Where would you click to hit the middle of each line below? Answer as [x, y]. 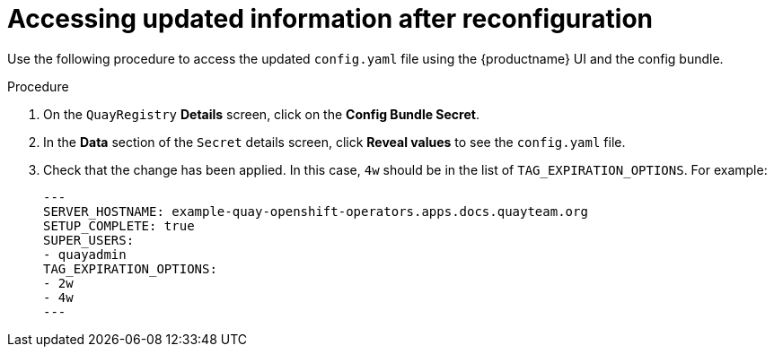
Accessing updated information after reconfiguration [330, 19]
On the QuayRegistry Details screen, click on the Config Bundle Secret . [261, 114]
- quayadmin [85, 254]
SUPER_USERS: [89, 240]
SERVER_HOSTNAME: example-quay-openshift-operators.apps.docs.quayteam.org [316, 211]
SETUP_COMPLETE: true [119, 225]
